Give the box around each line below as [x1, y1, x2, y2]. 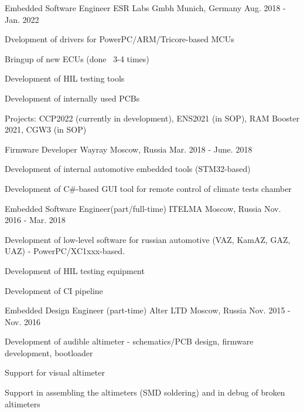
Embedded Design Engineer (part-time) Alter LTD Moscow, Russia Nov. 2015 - [5, 304, 291, 316]
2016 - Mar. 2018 [5, 214, 66, 226]
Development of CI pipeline [5, 284, 103, 296]
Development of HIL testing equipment [5, 264, 145, 276]
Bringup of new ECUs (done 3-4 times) [5, 52, 149, 65]
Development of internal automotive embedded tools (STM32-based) [5, 163, 251, 175]
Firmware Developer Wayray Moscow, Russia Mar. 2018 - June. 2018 [5, 143, 252, 155]
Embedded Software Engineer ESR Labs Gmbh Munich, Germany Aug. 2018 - [5, 2, 286, 13]
